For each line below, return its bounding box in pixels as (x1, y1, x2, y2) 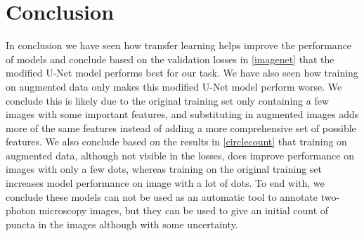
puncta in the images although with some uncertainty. (6, 216, 238, 231)
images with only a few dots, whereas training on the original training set (6, 162, 323, 176)
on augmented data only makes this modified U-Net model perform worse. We (6, 79, 342, 93)
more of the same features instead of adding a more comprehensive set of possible (6, 120, 356, 135)
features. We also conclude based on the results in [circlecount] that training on (6, 134, 347, 149)
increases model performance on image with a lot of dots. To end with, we (6, 176, 325, 190)
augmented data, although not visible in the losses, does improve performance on (6, 147, 354, 162)
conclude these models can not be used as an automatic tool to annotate (6, 189, 318, 204)
